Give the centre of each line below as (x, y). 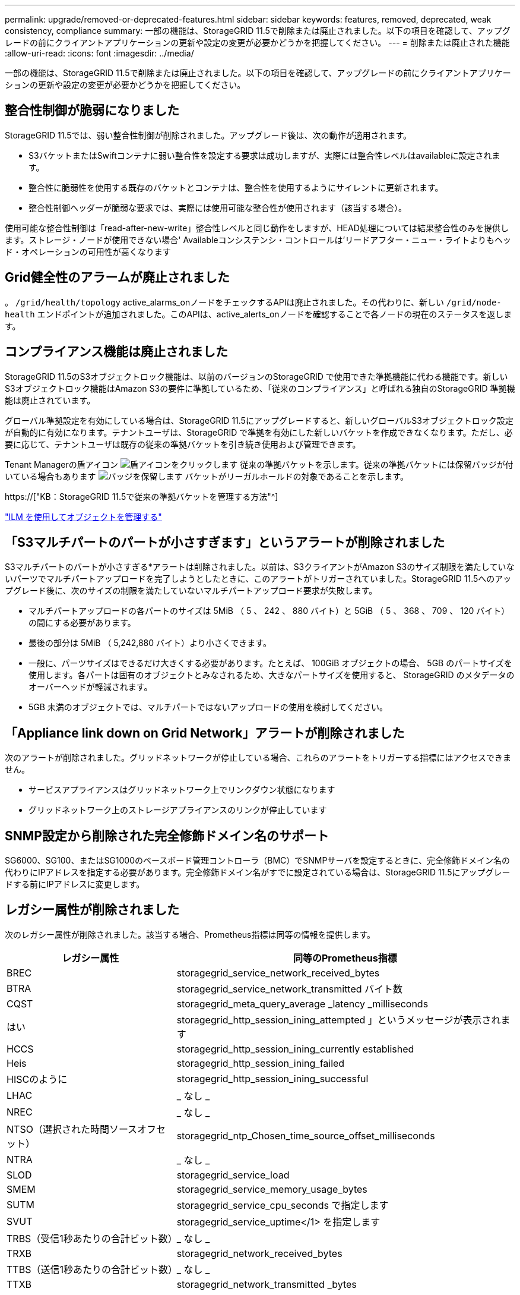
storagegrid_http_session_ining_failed (261, 1063)
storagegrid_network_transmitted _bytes (267, 1284)
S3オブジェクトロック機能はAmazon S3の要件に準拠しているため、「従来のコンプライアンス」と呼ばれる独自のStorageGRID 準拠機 (260, 388)
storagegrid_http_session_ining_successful (272, 1078)
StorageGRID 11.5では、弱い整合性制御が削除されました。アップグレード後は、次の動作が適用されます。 (208, 135)
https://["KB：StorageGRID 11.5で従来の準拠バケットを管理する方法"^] (142, 496)
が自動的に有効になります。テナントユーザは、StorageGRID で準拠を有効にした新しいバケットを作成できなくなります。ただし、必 (259, 432)
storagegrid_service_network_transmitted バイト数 (290, 989)
